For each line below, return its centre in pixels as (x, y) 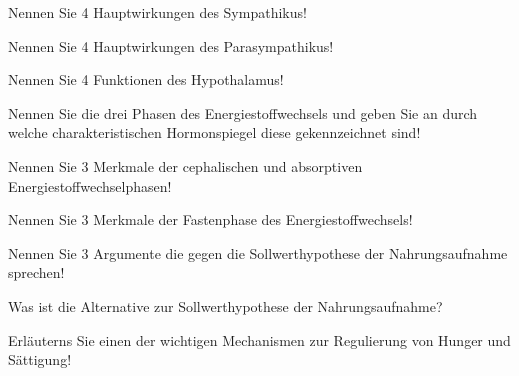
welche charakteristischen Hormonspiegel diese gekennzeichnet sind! (214, 132)
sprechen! (36, 272)
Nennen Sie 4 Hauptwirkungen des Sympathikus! (157, 12)
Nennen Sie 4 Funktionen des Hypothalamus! (146, 79)
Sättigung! (40, 359)
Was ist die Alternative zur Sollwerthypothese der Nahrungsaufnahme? (225, 305)
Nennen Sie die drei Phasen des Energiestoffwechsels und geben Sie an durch (243, 112)
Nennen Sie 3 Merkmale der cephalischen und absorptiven (185, 165)
